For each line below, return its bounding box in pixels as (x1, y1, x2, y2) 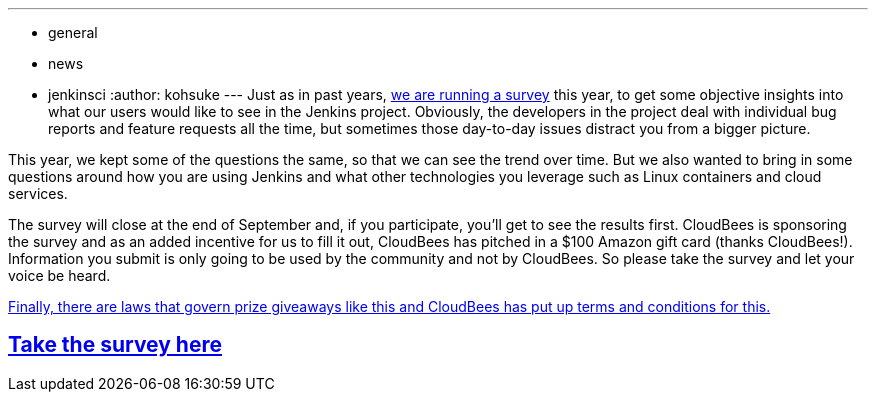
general (48, 24, 98, 41)
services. (8, 185, 68, 202)
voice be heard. (8, 267, 111, 284)
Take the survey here (8, 332, 222, 358)
